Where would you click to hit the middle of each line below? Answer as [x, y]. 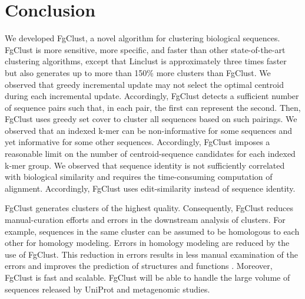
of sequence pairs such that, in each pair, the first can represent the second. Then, [153, 107]
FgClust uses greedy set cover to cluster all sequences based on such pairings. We [151, 119]
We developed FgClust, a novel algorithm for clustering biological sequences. [142, 38]
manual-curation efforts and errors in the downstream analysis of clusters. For [145, 220]
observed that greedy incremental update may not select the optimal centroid [144, 84]
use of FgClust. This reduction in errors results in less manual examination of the [152, 254]
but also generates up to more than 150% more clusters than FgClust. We [138, 72]
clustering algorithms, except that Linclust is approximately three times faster [146, 61]
